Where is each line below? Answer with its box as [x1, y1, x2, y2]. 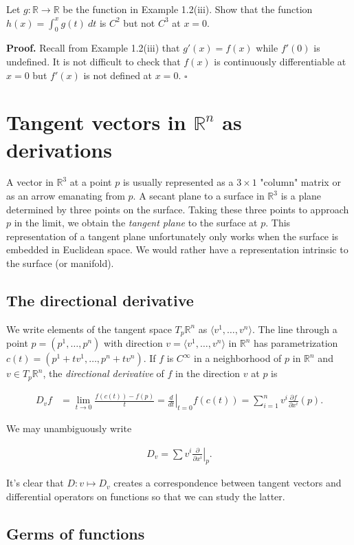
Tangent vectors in [6, 108, 186, 136]
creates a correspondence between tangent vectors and [113, 475, 342, 490]
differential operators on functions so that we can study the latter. [6, 489, 285, 503]
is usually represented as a [122, 175, 234, 189]
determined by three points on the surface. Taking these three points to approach [6, 202, 349, 216]
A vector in [6, 175, 54, 189]
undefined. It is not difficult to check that [6, 54, 181, 68]
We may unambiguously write [6, 420, 132, 435]
